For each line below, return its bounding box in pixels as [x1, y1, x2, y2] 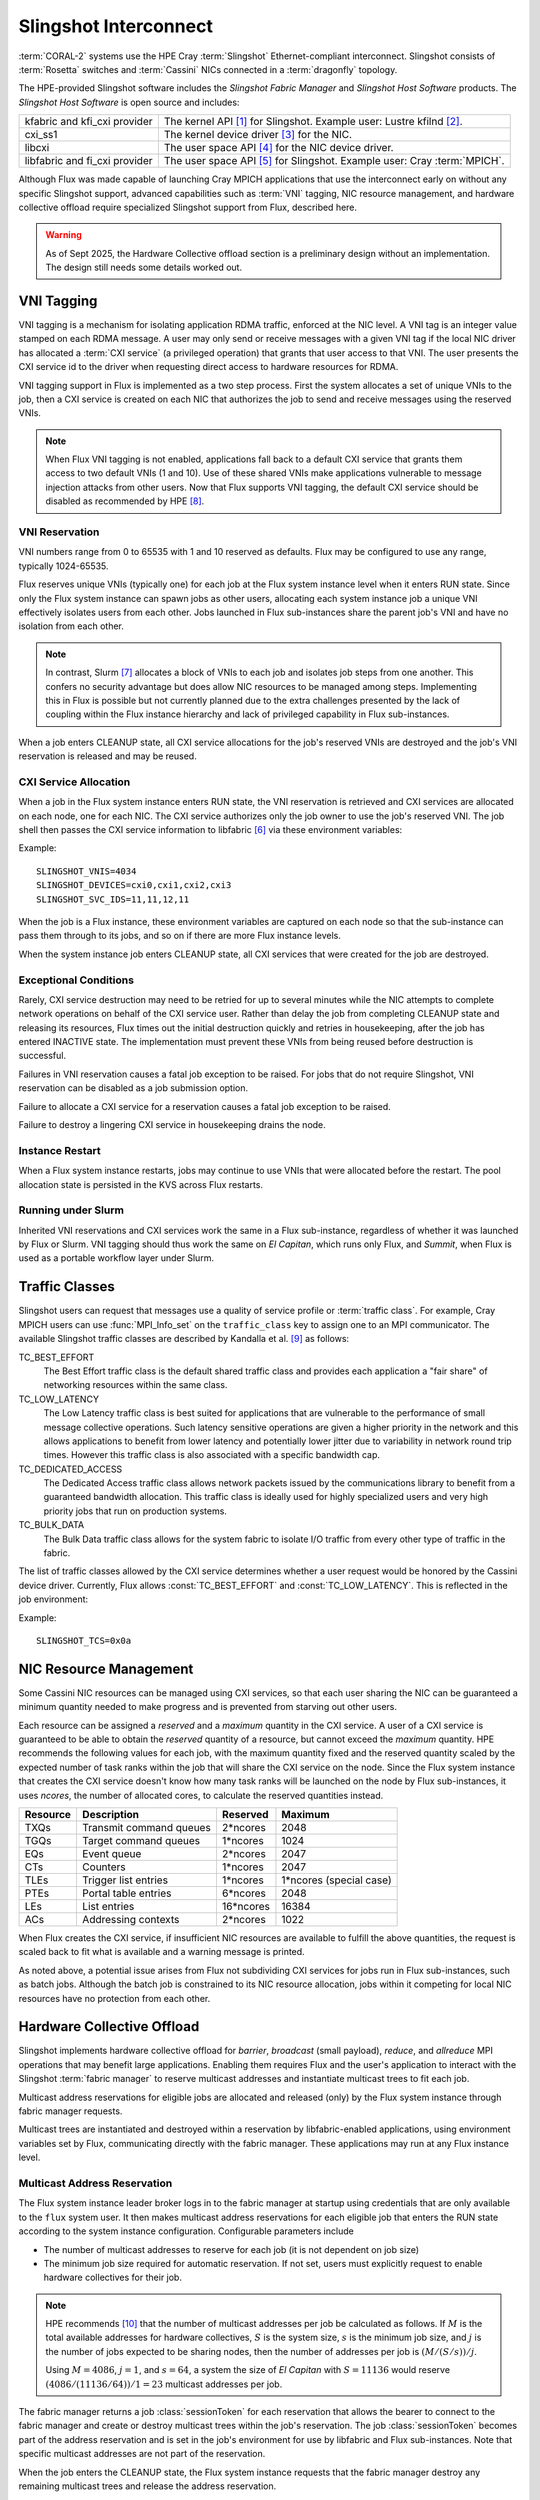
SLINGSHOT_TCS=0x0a [36, 1635, 132, 1646]
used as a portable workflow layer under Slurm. [18, 1252, 215, 1264]
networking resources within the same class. [43, 1379, 228, 1391]
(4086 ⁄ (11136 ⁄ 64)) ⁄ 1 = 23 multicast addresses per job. [45, 2378, 283, 2390]
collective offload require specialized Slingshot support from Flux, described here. [18, 201, 358, 213]
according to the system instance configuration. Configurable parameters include [18, 2225, 354, 2237]
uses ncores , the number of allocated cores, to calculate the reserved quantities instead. [18, 1789, 384, 1801]
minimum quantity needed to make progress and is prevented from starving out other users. [18, 1701, 397, 1713]
